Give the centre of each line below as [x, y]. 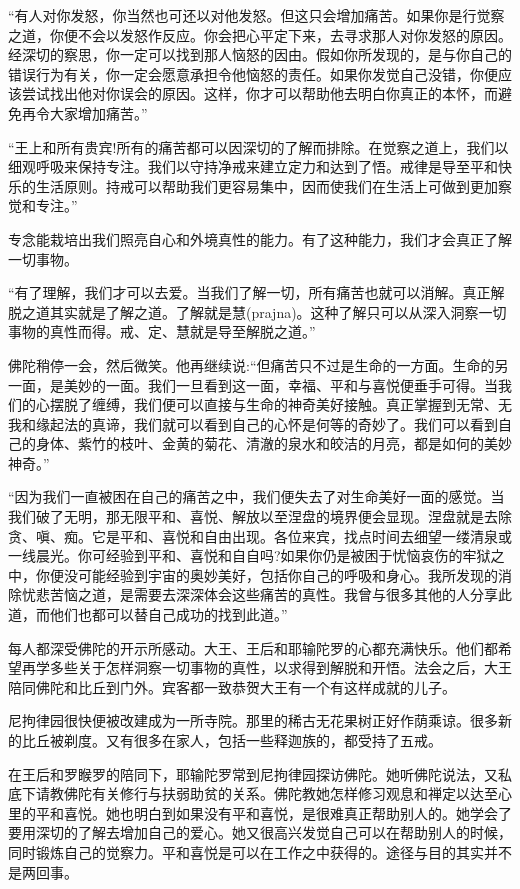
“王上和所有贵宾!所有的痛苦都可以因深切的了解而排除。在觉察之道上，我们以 [258, 146]
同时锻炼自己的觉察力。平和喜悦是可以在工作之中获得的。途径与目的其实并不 [260, 851]
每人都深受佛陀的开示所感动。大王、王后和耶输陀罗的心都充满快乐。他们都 [253, 647]
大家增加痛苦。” [98, 112]
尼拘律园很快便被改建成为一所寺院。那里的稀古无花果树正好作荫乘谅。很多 [253, 720]
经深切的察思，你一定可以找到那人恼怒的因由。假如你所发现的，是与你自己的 [260, 54]
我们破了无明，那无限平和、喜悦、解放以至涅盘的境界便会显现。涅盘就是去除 [260, 516]
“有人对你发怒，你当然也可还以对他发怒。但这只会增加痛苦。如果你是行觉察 [256, 15]
